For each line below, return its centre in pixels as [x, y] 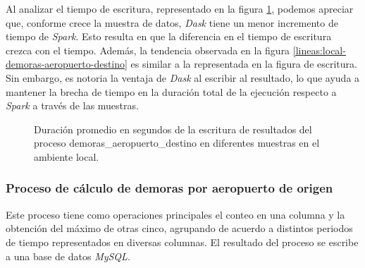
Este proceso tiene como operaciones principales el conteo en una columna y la [175, 214]
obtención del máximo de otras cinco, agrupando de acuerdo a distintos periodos [179, 228]
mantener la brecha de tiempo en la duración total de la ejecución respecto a [171, 91]
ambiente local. [67, 156]
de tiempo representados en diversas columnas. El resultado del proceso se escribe [182, 242]
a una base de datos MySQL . [68, 256]
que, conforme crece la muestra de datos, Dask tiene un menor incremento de [172, 22]
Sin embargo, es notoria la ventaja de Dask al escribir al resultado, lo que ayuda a [183, 77]
